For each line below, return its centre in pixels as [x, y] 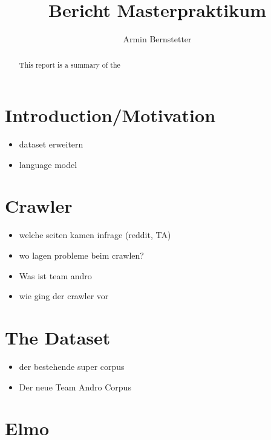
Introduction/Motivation [110, 115]
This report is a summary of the [70, 64]
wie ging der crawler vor [64, 296]
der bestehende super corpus [72, 366]
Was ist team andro [55, 275]
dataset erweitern [51, 144]
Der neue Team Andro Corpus [75, 387]
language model [48, 164]
